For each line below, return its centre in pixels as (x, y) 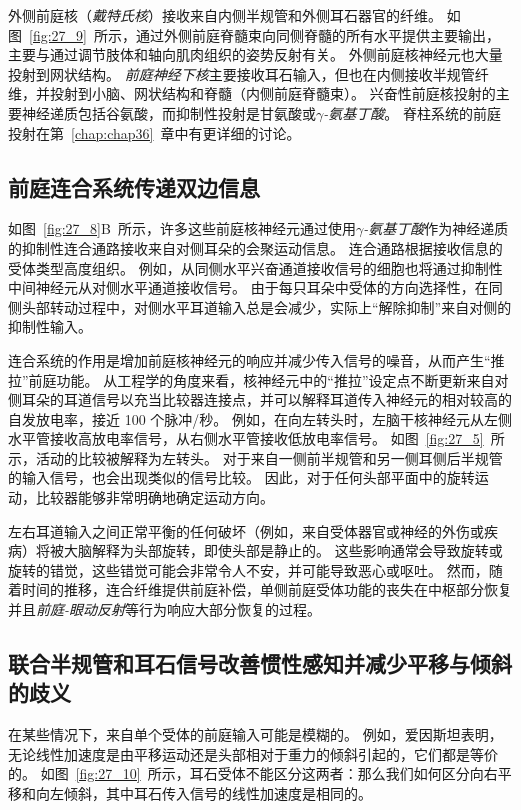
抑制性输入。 (50, 326)
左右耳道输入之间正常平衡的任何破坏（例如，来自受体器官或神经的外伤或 (246, 530)
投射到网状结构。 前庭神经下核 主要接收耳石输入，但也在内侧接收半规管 (241, 73)
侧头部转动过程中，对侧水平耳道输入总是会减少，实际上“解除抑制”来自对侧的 (260, 306)
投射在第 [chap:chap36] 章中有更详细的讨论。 (154, 132)
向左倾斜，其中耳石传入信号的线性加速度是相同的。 (203, 793)
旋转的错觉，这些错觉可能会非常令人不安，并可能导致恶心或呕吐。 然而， (248, 569)
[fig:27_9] (58, 34)
